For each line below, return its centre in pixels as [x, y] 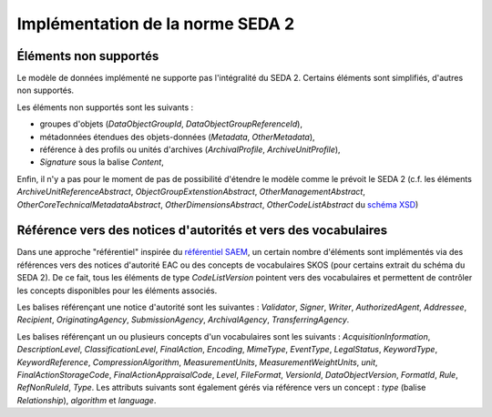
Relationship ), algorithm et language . [87, 400]
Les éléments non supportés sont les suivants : [105, 107]
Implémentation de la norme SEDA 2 [156, 24]
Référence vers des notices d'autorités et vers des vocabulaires [202, 231]
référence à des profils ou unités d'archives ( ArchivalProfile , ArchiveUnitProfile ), [190, 149]
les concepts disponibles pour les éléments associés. [117, 290]
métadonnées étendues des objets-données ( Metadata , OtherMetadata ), [177, 137]
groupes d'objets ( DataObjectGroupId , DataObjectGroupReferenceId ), [171, 124]
